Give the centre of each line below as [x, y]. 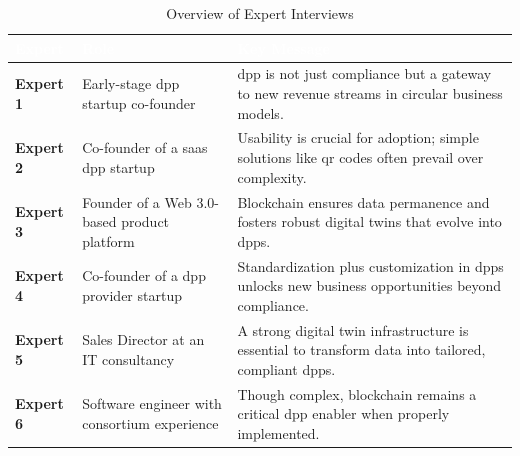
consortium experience [150, 422]
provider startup [132, 294]
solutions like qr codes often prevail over [360, 157]
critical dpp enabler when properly [343, 413]
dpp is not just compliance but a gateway [364, 73]
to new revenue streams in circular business [370, 93]
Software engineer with [152, 403]
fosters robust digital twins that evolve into [369, 221]
